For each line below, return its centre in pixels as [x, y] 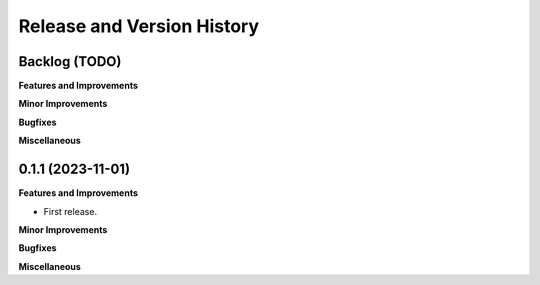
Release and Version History [139, 26]
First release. [70, 211]
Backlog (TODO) [70, 61]
